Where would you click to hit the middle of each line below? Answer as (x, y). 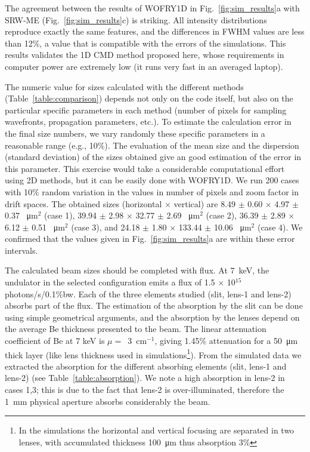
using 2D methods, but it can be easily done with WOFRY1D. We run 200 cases (152, 180)
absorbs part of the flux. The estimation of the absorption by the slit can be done (154, 305)
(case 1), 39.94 (71, 215)
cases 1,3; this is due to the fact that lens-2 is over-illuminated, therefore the (145, 390)
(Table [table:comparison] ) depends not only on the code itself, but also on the (149, 98)
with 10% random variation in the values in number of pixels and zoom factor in (152, 191)
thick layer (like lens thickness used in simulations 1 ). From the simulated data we (153, 353)
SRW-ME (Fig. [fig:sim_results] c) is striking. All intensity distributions (136, 19)
